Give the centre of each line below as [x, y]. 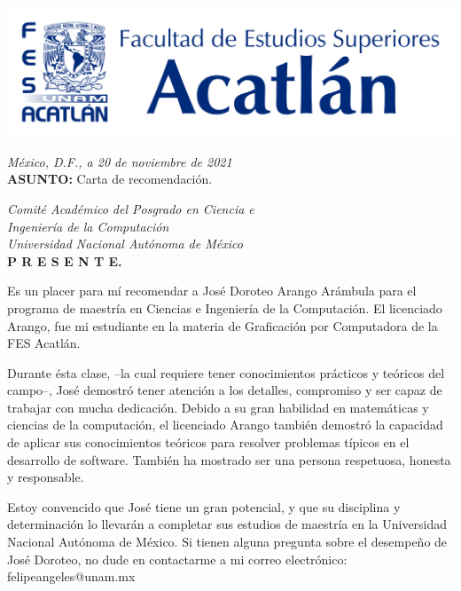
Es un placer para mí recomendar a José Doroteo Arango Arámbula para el [212, 291]
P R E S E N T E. [65, 260]
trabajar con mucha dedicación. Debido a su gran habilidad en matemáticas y [218, 407]
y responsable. [46, 477]
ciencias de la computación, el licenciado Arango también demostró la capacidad [225, 425]
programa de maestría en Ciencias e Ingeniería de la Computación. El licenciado [225, 307]
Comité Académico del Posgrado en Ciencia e [131, 208]
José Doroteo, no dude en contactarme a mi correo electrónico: [177, 559]
